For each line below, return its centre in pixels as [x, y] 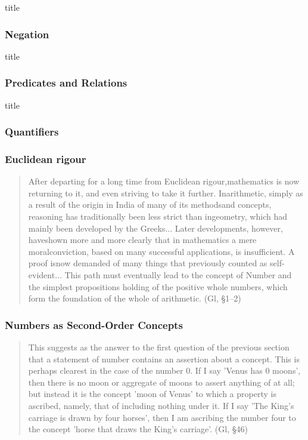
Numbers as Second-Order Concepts [94, 324]
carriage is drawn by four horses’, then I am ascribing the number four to [162, 417]
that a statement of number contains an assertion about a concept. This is [164, 359]
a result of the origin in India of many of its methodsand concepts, [150, 204]
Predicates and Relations [66, 83]
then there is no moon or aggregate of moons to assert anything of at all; [161, 382]
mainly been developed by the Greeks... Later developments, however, [155, 228]
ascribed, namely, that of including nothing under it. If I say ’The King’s [161, 405]
